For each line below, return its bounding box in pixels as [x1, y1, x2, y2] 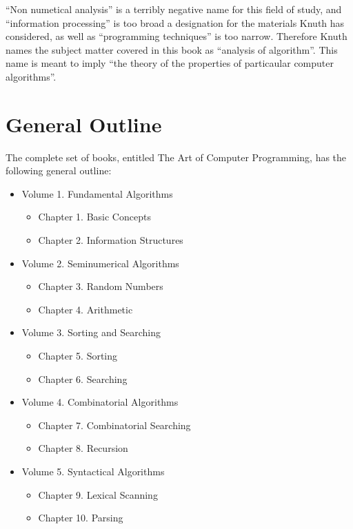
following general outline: [6, 163, 112, 178]
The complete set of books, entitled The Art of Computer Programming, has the [6, 149, 347, 164]
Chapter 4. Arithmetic [38, 302, 133, 316]
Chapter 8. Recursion [38, 441, 128, 455]
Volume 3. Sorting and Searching [21, 325, 161, 340]
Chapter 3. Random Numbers [38, 279, 163, 293]
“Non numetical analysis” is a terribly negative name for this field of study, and [6, 2, 342, 16]
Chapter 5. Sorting [38, 349, 118, 363]
